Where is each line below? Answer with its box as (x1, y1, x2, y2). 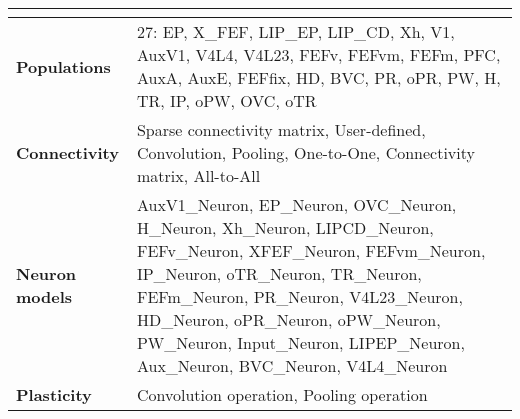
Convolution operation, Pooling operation (136, 383, 428, 406)
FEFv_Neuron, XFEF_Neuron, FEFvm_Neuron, (136, 239, 486, 262)
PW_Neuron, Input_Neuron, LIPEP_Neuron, (136, 331, 465, 354)
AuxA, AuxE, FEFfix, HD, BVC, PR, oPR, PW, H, (136, 66, 501, 89)
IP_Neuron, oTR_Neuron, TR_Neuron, (136, 262, 422, 285)
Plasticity (16, 383, 92, 406)
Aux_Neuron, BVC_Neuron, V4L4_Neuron (136, 354, 448, 377)
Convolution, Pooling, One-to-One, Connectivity (136, 141, 475, 164)
